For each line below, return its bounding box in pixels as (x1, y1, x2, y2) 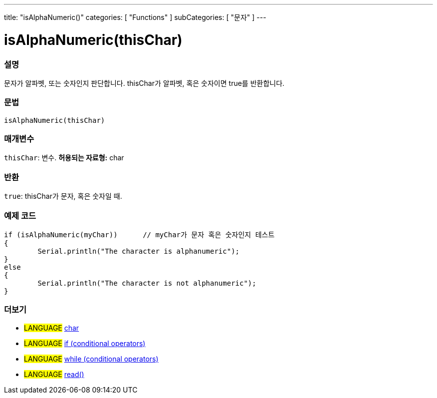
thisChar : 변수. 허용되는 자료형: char (4, 153, 124, 162)
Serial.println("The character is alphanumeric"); (37, 247, 240, 255)
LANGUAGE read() (24, 370, 84, 379)
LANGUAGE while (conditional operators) (24, 354, 159, 363)
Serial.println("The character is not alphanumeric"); (37, 279, 256, 287)
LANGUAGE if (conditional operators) (24, 339, 146, 348)
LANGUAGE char (24, 323, 79, 332)
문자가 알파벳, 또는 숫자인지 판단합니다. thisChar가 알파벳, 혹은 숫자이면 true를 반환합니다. (4, 78, 285, 87)
